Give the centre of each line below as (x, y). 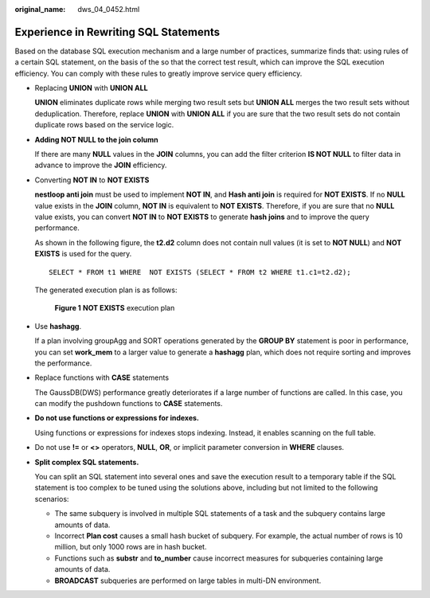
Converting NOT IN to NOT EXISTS (92, 180)
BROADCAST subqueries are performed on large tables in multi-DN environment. (188, 580)
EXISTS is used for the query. (83, 254)
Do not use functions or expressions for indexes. (117, 418)
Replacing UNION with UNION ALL (91, 88)
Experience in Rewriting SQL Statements (117, 32)
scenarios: (52, 498)
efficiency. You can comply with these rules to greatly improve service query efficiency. (158, 73)
